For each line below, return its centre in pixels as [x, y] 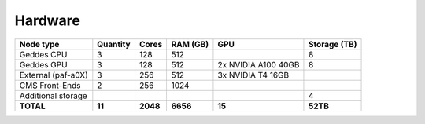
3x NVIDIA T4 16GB [253, 75]
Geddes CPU [43, 54]
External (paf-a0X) [54, 75]
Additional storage [54, 96]
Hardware [47, 20]
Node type [39, 44]
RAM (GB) [190, 44]
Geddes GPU [43, 64]
